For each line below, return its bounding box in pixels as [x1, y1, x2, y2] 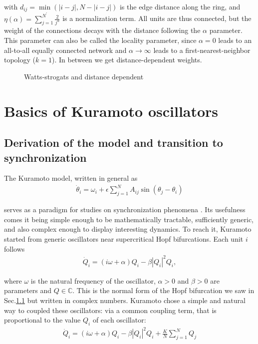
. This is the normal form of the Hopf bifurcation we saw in [72, 285, 255, 296]
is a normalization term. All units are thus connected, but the [62, 13, 252, 23]
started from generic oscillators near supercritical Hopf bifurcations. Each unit [4, 234, 244, 244]
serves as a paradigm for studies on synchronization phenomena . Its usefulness [4, 204, 246, 215]
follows [4, 243, 25, 254]
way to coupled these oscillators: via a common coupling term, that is [4, 305, 217, 315]
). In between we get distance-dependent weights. [51, 54, 202, 65]
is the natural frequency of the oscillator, [30, 275, 156, 286]
